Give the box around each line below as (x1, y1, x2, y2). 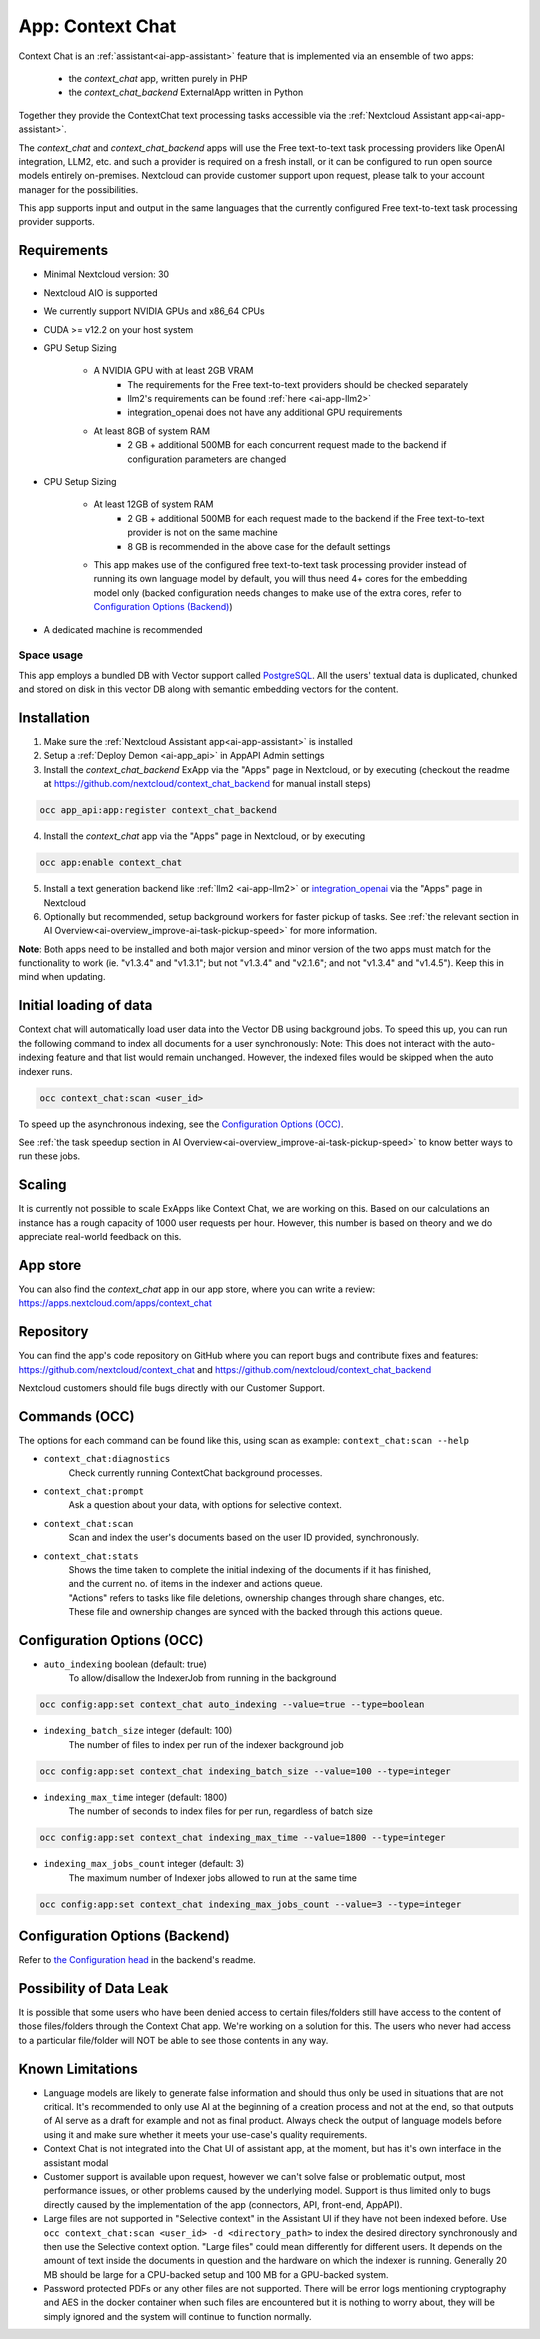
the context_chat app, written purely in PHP (68, 72, 248, 84)
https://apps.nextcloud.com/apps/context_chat (18, 1297, 212, 1309)
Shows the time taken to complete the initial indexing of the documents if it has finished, (68, 1563, 432, 1575)
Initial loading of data (18, 997, 153, 1014)
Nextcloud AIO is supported (43, 286, 158, 299)
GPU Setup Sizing (43, 341, 117, 354)
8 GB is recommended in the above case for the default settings (127, 540, 391, 552)
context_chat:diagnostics (43, 1453, 171, 1465)
